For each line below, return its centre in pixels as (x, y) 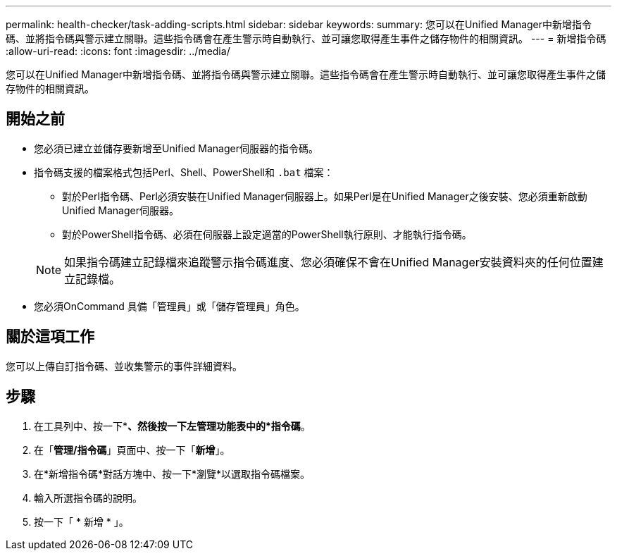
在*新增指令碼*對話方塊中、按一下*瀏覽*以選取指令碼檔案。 (172, 474)
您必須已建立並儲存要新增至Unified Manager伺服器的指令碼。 (176, 148)
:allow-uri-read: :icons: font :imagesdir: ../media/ (118, 51)
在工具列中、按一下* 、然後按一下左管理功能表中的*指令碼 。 (172, 426)
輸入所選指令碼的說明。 (88, 498)
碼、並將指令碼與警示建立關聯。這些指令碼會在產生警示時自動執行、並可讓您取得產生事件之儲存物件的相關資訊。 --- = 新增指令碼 (306, 38)
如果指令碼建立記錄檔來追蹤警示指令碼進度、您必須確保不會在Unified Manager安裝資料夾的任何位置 (328, 262)
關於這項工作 (50, 337)
